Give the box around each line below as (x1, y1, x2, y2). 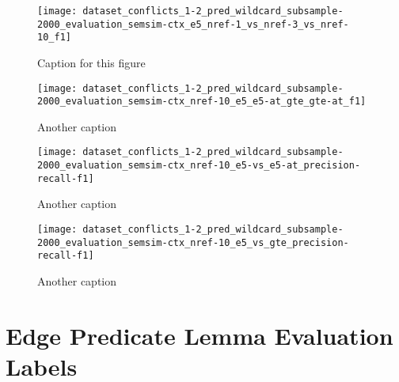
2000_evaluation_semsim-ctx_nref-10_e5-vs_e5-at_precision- (37, 160, 361, 172)
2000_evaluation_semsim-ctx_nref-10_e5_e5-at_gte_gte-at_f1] (37, 96, 367, 108)
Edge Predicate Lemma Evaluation (6, 319, 393, 351)
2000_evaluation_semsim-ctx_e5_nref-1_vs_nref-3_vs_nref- (37, 18, 349, 30)
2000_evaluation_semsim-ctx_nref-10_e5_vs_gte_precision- (37, 236, 349, 248)
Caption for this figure (37, 54, 146, 70)
